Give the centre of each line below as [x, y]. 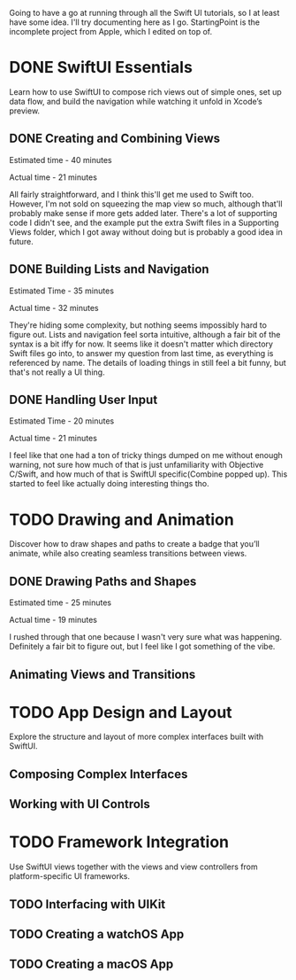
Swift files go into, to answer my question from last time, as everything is [141, 353]
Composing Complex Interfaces [99, 774]
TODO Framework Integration [119, 842]
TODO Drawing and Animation [121, 520]
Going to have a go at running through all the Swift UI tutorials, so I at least [144, 13]
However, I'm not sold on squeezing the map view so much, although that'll [146, 204]
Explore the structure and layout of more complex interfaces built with [136, 737]
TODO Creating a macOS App [91, 964]
